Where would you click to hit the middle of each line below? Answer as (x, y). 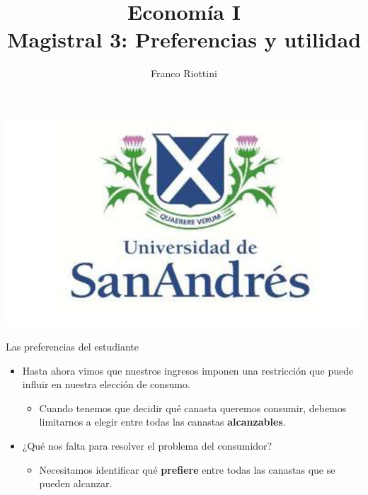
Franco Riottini (184, 73)
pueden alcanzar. (76, 483)
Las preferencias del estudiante (72, 347)
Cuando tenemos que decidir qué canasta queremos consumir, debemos (193, 408)
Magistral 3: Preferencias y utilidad (184, 39)
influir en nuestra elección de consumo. (106, 384)
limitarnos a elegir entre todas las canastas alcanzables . (162, 422)
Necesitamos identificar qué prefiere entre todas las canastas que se (187, 469)
